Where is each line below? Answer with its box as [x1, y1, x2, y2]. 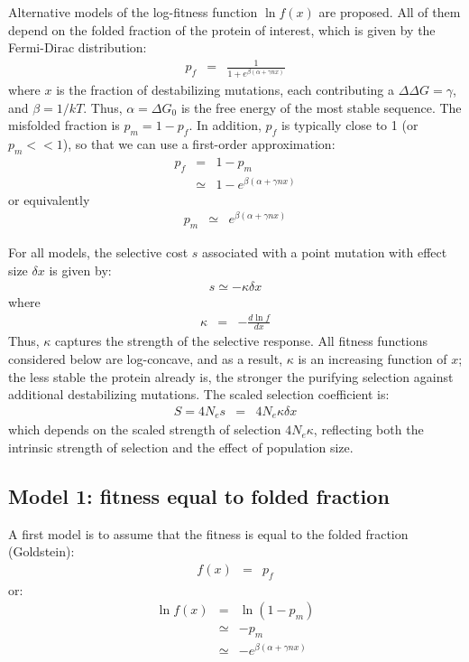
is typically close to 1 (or [280, 116, 418, 135]
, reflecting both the [313, 420, 424, 439]
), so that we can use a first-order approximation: [62, 134, 336, 153]
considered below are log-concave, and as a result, [8, 349, 283, 368]
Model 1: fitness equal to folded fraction [8, 481, 390, 509]
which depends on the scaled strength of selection [8, 420, 281, 439]
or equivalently [8, 190, 90, 209]
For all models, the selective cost [8, 243, 189, 262]
